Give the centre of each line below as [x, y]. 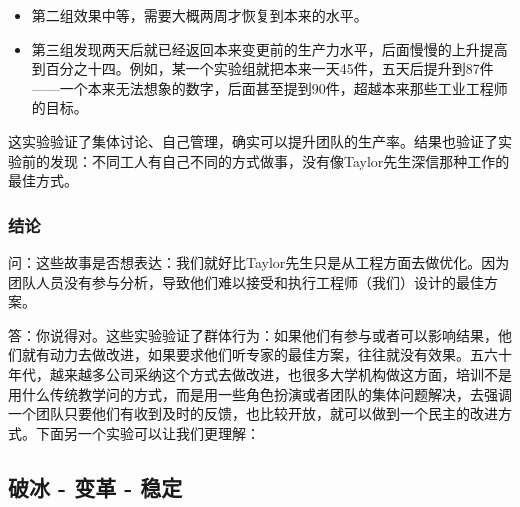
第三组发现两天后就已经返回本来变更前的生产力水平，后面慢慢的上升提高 [269, 48]
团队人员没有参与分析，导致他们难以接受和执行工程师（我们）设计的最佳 [246, 281]
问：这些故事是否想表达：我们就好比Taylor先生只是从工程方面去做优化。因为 [259, 261]
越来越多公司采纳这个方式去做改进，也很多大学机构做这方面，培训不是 [280, 373]
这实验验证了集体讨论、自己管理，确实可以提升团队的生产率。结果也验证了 [253, 140]
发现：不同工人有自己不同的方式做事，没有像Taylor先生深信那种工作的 [279, 160]
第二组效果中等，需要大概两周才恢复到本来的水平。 [199, 15]
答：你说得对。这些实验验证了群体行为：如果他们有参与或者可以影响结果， [253, 334]
